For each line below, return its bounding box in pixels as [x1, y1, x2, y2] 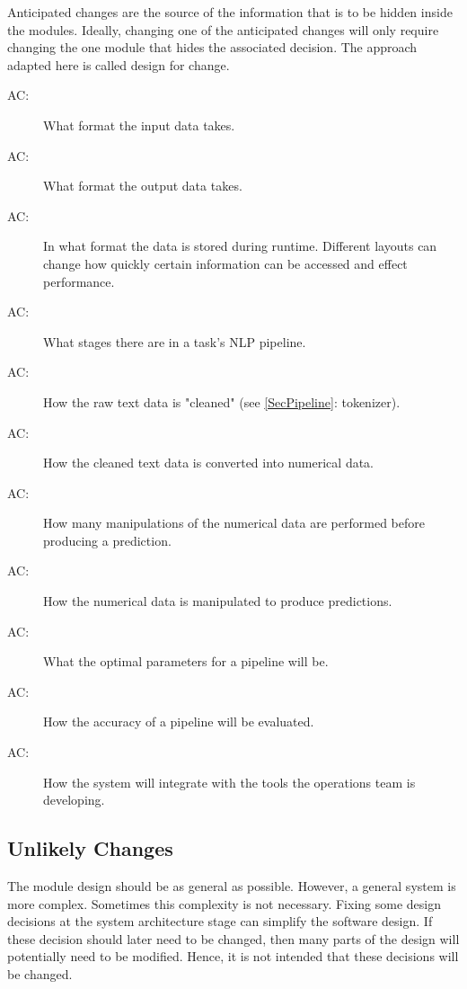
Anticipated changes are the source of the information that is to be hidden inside [7, 3, 453, 21]
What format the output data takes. [43, 176, 242, 195]
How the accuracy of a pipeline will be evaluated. [43, 712, 314, 731]
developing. [43, 790, 105, 809]
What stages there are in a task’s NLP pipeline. [43, 332, 306, 351]
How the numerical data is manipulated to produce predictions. [43, 592, 392, 610]
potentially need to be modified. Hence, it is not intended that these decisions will [7, 947, 459, 966]
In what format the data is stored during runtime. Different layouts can [43, 236, 437, 255]
